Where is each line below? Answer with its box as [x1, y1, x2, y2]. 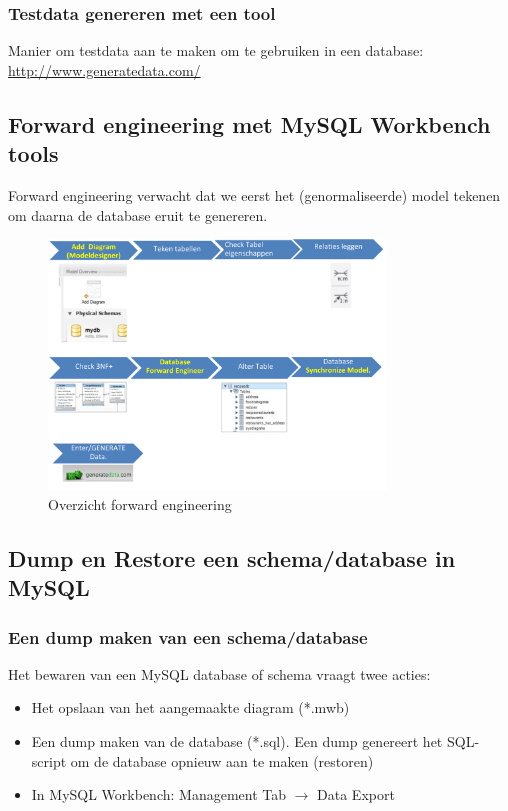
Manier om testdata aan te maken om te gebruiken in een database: [8, 40, 424, 61]
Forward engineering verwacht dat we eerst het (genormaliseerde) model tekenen [8, 185, 501, 205]
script [31, 750, 67, 771]
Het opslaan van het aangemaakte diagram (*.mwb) [31, 697, 350, 718]
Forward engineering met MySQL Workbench [8, 108, 491, 139]
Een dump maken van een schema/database [8, 624, 368, 649]
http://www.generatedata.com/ [8, 59, 201, 80]
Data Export [317, 784, 395, 805]
